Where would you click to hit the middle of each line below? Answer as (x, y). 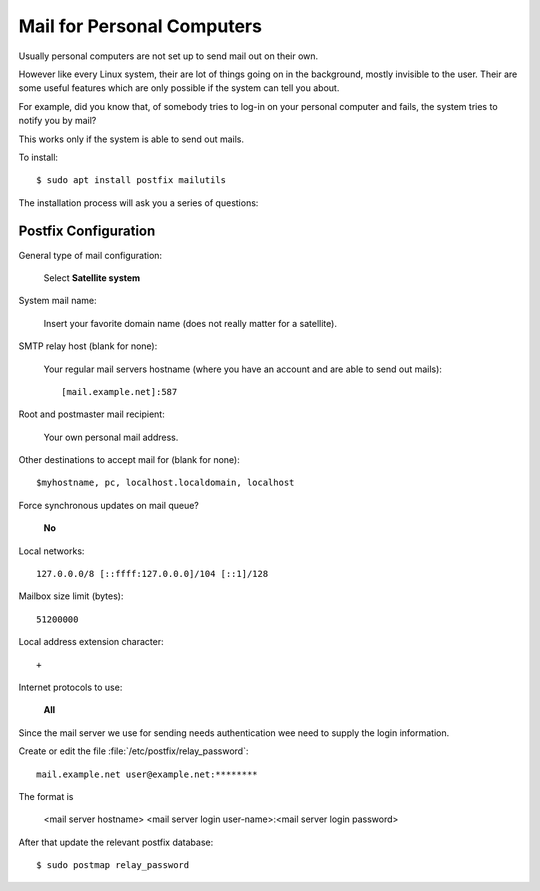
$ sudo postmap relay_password (113, 865)
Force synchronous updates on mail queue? (109, 505)
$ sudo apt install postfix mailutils (131, 180)
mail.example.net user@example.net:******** (147, 774)
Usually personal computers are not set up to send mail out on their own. (168, 56)
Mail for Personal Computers (140, 26)
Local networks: (51, 551)
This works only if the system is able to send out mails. (131, 139)
